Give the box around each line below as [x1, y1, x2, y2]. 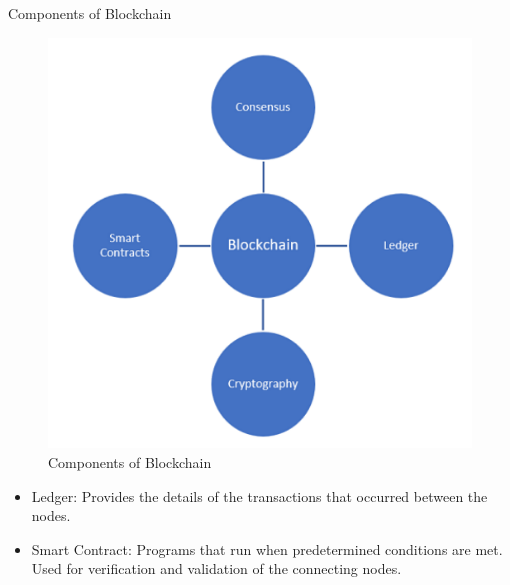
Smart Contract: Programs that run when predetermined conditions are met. [31, 538, 503, 559]
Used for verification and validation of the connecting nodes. [31, 558, 402, 579]
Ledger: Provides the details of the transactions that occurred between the [31, 485, 488, 506]
